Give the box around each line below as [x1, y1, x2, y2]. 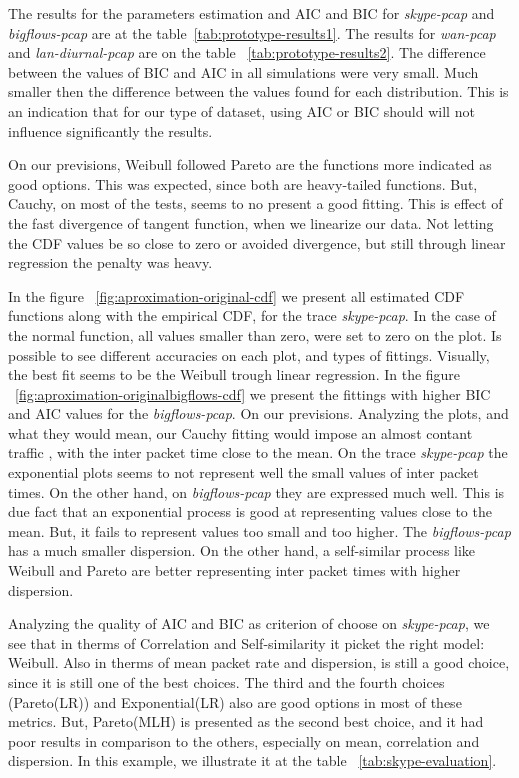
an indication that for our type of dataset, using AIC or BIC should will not [8, 100, 475, 121]
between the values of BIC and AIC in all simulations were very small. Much [8, 61, 479, 82]
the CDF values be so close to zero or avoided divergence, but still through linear [8, 232, 506, 253]
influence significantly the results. [8, 120, 213, 141]
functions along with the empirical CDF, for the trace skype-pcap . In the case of [8, 305, 496, 326]
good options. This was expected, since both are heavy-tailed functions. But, [8, 173, 478, 194]
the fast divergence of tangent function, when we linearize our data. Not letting [8, 212, 494, 233]
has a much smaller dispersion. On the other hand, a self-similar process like [8, 540, 476, 561]
